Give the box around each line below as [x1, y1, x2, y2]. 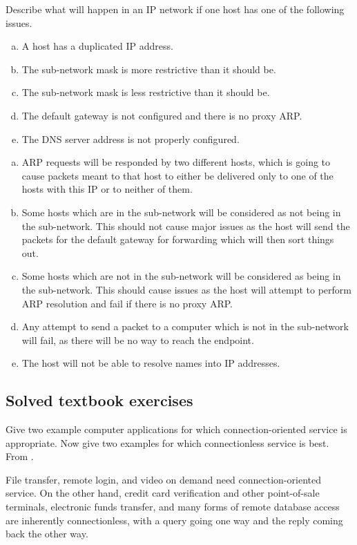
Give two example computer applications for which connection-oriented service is [6, 422, 347, 437]
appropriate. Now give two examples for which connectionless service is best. [6, 435, 329, 450]
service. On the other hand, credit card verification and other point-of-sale [6, 486, 320, 500]
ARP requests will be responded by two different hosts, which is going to [21, 155, 331, 169]
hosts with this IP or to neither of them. [21, 182, 193, 196]
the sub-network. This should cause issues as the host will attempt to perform [21, 282, 351, 296]
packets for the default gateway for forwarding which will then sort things [21, 232, 334, 247]
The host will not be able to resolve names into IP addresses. [21, 356, 280, 370]
